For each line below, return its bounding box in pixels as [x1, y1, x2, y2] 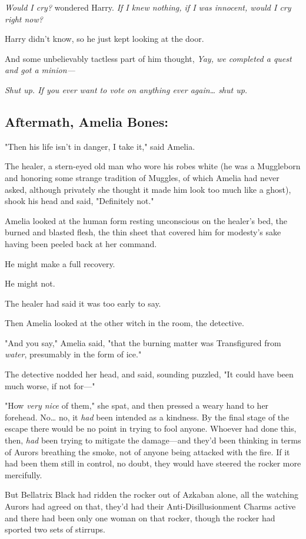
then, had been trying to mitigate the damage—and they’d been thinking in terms [5, 434, 301, 446]
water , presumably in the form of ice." [5, 348, 142, 360]
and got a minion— [5, 64, 75, 76]
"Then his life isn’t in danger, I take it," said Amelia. [5, 140, 195, 152]
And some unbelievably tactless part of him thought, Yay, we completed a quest [5, 52, 292, 64]
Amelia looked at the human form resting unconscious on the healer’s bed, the [5, 214, 287, 226]
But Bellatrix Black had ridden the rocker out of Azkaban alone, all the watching [5, 488, 298, 501]
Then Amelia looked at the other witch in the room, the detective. [5, 317, 244, 329]
